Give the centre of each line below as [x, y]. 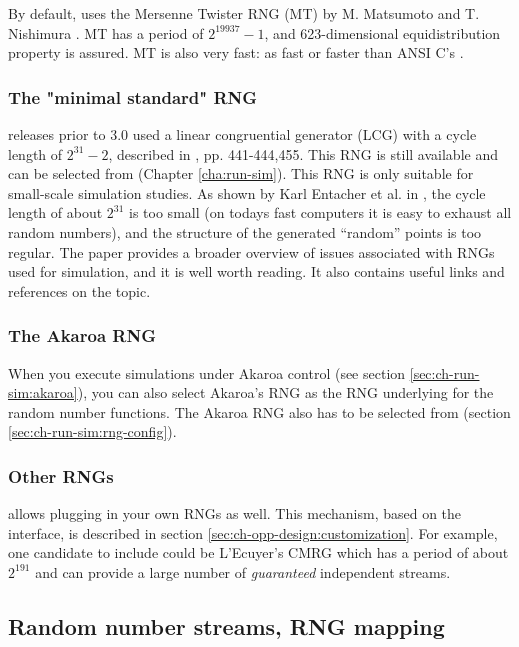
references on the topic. [79, 290]
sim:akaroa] [43, 392]
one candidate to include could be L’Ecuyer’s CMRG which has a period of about [258, 552]
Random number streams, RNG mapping [226, 625]
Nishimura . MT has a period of [106, 32]
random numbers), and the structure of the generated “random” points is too [245, 231]
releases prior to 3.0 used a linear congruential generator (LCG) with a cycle [242, 134]
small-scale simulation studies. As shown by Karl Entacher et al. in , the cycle [247, 192]
